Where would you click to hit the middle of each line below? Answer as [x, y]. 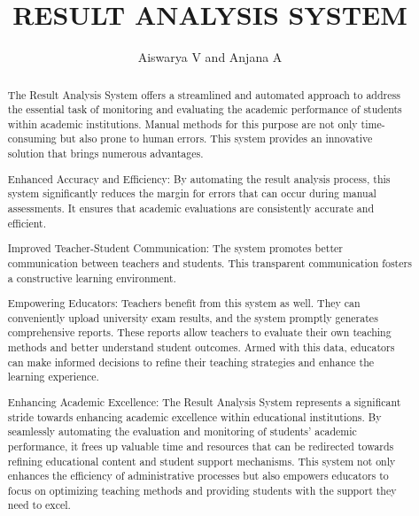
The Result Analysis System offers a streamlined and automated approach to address [204, 94]
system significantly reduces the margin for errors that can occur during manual [192, 193]
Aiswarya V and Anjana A [210, 57]
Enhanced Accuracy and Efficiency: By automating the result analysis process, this [199, 178]
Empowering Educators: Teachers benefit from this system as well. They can [184, 303]
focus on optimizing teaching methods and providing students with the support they [202, 490]
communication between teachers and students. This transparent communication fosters [209, 262]
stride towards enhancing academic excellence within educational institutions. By [194, 416]
